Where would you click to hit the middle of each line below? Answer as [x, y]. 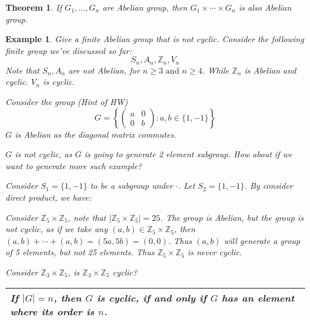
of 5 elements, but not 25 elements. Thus [80, 252]
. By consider [268, 186]
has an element [258, 297]
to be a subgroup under [131, 186]
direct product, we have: [48, 197]
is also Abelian [265, 7]
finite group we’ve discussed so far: [69, 50]
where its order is [52, 311]
